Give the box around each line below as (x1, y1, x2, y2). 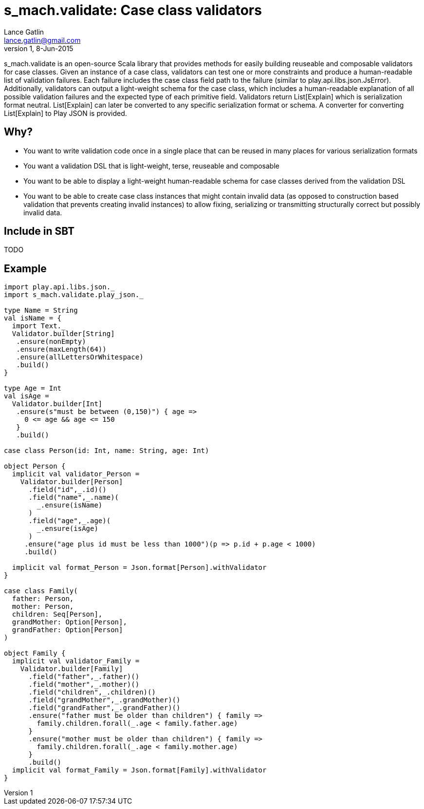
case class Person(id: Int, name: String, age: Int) (4, 447, 209, 455)
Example (4, 262, 47, 275)
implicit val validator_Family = (12, 657, 140, 665)
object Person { (4, 462, 66, 470)
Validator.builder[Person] (20, 478, 123, 486)
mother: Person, (12, 602, 74, 611)
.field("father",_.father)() (28, 673, 140, 681)
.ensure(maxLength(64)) (16, 345, 107, 354)
